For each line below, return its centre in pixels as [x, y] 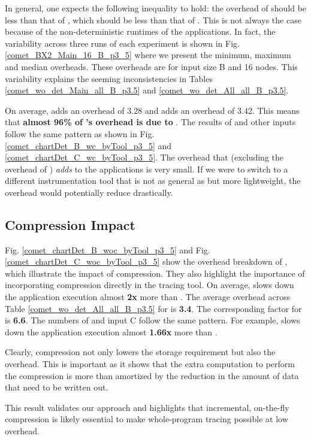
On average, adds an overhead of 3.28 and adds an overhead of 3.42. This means [152, 110]
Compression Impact [70, 224]
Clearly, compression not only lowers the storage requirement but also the [140, 352]
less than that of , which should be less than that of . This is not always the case [153, 19]
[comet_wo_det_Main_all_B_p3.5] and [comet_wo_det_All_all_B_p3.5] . [147, 90]
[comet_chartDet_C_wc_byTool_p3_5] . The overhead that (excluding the [144, 157]
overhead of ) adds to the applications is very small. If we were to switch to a [147, 169]
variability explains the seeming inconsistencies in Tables [109, 78]
